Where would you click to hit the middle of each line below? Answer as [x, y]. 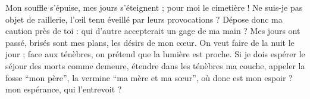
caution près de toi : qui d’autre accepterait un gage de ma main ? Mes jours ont [153, 31]
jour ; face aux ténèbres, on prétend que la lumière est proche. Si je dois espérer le [155, 54]
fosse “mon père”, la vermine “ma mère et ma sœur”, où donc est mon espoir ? [149, 77]
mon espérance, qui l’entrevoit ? [64, 89]
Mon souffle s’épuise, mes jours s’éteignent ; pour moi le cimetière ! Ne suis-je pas [154, 7]
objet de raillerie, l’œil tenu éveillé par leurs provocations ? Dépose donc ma [144, 19]
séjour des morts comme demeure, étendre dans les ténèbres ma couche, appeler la [155, 65]
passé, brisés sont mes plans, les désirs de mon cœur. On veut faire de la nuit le [150, 42]
